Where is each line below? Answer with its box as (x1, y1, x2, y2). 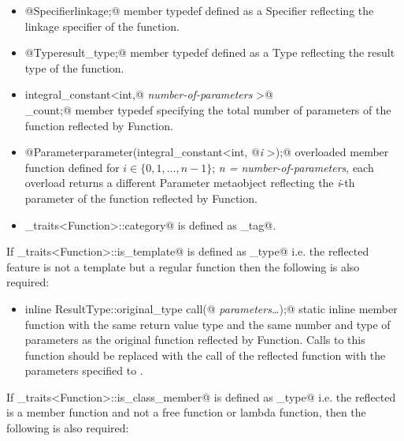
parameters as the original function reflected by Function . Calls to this (24, 331, 365, 348)
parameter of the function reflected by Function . (24, 189, 258, 206)
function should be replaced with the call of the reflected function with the (24, 346, 386, 363)
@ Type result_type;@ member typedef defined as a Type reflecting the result (24, 44, 395, 61)
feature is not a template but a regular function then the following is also (6, 258, 360, 275)
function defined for (24, 159, 120, 175)
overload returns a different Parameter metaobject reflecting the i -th (24, 174, 355, 191)
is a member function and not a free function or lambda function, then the (6, 404, 366, 420)
